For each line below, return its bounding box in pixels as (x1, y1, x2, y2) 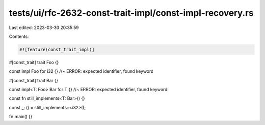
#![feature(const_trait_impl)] (19, 47, 95, 52)
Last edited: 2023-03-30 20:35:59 (9, 25, 79, 31)
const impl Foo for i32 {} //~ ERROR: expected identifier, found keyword (9, 68, 154, 74)
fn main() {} (9, 114, 33, 120)
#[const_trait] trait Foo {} (9, 59, 59, 65)
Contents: (9, 33, 29, 39)
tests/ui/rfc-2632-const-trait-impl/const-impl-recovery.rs (9, 7, 254, 18)
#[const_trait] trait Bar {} (9, 77, 58, 83)
